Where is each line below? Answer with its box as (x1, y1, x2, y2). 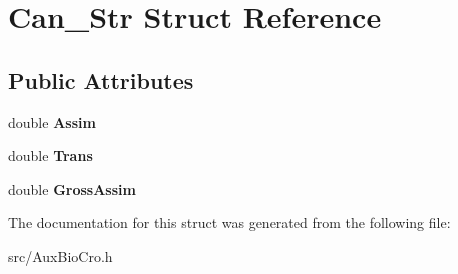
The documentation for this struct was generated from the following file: (8, 212, 451, 233)
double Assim (8, 111, 96, 132)
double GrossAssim (8, 178, 136, 199)
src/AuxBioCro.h (8, 245, 113, 266)
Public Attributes (8, 64, 194, 95)
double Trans (8, 145, 93, 166)
